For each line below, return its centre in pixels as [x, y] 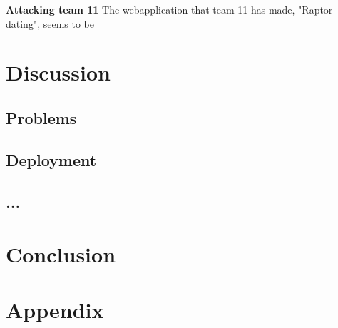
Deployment [51, 159]
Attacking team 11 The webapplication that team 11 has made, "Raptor [169, 9]
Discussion [58, 72]
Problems [41, 117]
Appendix [55, 310]
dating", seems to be [50, 23]
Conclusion [61, 254]
